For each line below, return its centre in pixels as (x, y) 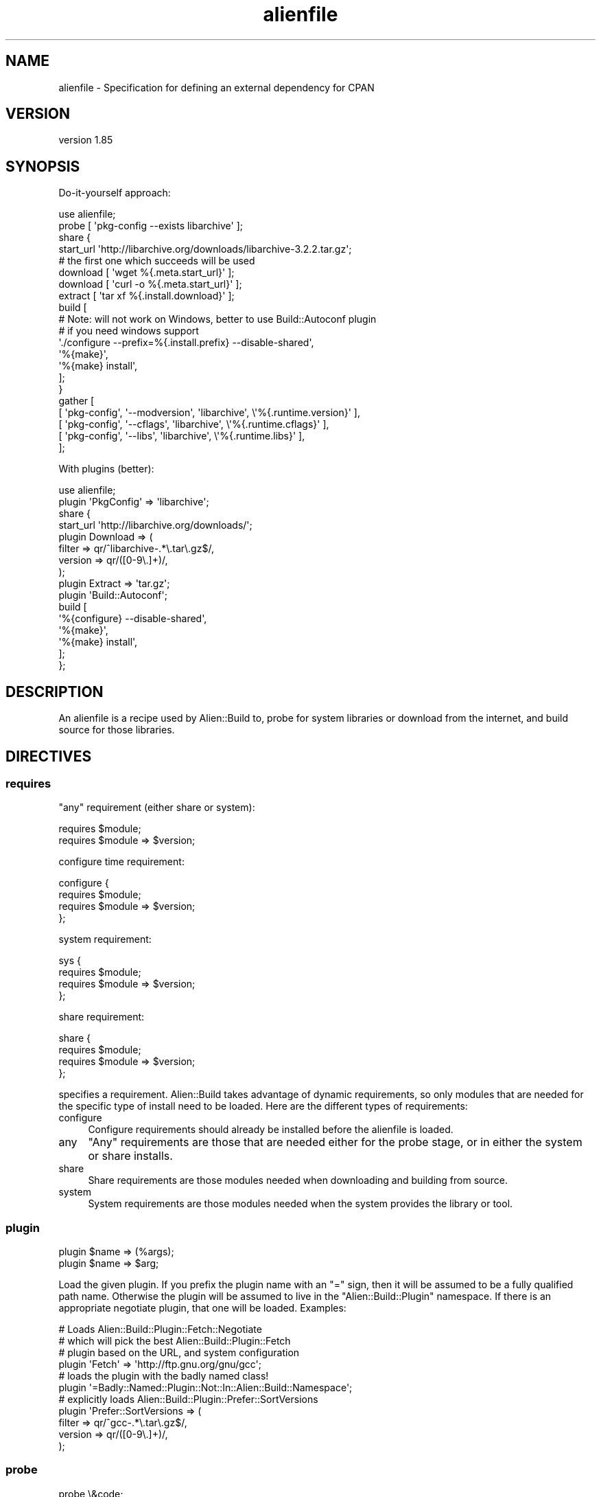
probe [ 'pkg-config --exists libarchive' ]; (151, 226)
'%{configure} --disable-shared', (133, 619)
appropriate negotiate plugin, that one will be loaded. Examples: (202, 1308)
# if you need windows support (129, 331)
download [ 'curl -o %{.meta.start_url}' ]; (150, 284)
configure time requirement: (121, 862)
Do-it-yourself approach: (115, 193)
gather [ (76, 401)
